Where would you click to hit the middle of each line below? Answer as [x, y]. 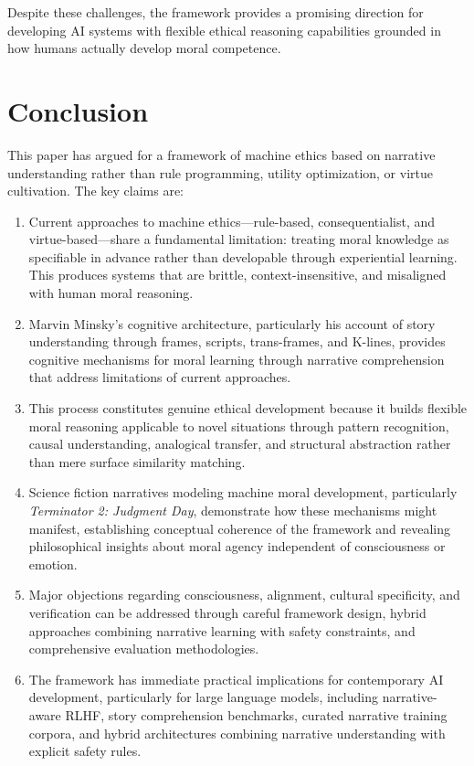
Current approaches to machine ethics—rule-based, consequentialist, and [232, 221]
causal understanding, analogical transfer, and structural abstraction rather [240, 444]
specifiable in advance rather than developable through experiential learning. [243, 256]
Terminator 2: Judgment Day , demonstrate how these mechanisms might [233, 510]
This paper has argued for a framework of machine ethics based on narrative [221, 154]
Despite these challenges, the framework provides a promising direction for [216, 12]
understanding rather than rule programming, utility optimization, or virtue [220, 172]
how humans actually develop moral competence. [144, 48]
